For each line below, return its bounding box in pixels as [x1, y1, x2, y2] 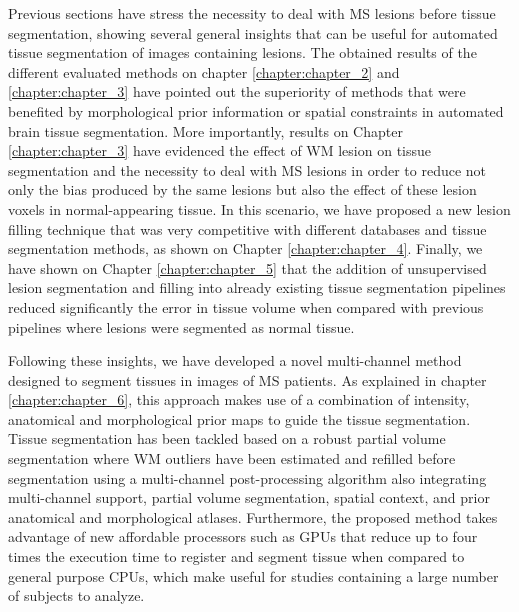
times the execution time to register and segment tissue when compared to [8, 546, 465, 567]
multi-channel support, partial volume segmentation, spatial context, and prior [8, 487, 490, 508]
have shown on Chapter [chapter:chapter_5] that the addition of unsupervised [8, 257, 487, 278]
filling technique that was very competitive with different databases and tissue [8, 218, 487, 239]
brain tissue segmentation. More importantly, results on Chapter [8, 120, 403, 141]
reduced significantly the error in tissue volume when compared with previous [8, 296, 484, 317]
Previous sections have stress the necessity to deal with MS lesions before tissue [8, 3, 496, 23]
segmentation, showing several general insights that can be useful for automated [8, 22, 498, 43]
